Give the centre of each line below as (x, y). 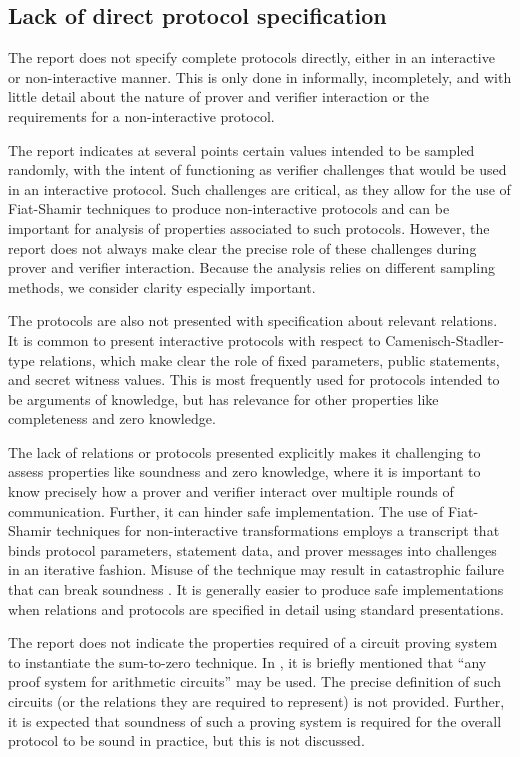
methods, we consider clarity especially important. (162, 286)
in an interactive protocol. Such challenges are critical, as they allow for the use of (259, 188)
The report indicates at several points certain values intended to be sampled (241, 149)
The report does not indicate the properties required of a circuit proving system (253, 642)
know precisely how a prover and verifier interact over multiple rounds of (231, 491)
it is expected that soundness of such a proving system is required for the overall (255, 720)
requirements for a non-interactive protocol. (141, 115)
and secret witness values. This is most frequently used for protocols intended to (254, 379)
